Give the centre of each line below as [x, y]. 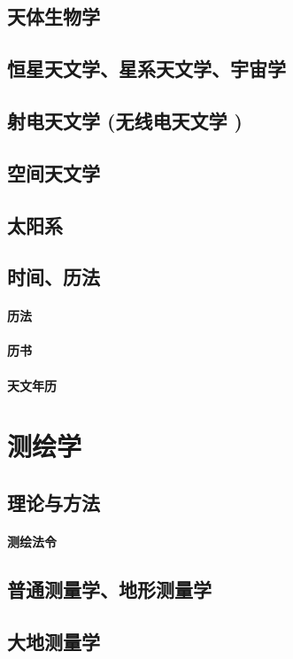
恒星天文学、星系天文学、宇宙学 [146, 69]
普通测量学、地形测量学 [109, 589]
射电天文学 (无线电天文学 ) [125, 120]
